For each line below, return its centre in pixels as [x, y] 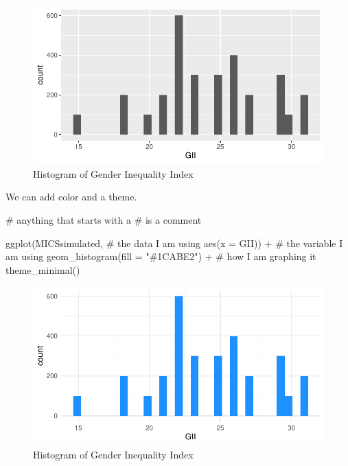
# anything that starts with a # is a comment [104, 220]
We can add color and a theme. [71, 197]
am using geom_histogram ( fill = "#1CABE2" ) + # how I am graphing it [161, 256]
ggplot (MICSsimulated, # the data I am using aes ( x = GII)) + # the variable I [174, 243]
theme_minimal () [43, 269]
